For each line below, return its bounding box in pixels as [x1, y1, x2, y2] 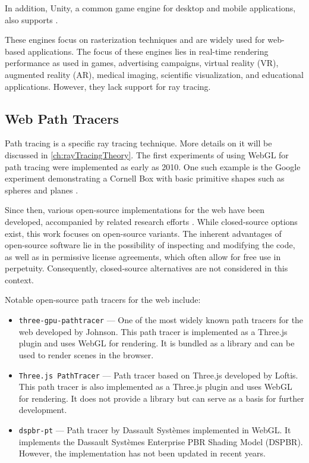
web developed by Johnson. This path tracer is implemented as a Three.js [18, 325, 288, 337]
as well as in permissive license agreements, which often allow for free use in [5, 250, 281, 262]
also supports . [5, 13, 58, 26]
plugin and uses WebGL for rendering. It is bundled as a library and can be [18, 337, 295, 349]
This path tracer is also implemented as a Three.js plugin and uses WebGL [18, 380, 292, 393]
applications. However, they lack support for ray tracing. [5, 80, 211, 92]
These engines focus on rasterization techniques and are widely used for [5, 33, 265, 46]
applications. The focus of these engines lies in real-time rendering [27, 45, 269, 57]
